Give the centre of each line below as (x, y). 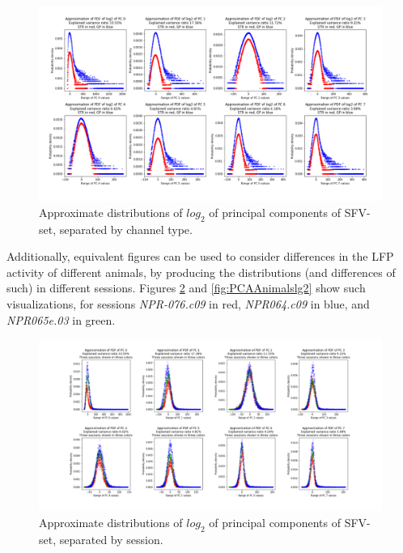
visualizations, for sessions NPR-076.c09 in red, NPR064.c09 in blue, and (188, 303)
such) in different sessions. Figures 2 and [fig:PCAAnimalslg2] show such (186, 288)
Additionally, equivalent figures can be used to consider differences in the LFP (200, 256)
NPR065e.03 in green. (61, 319)
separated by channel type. (126, 229)
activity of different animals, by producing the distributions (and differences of (201, 272)
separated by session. (111, 539)
